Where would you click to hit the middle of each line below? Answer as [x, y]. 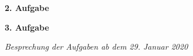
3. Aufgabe [27, 27]
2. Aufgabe [27, 8]
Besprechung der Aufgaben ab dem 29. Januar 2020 [96, 46]
